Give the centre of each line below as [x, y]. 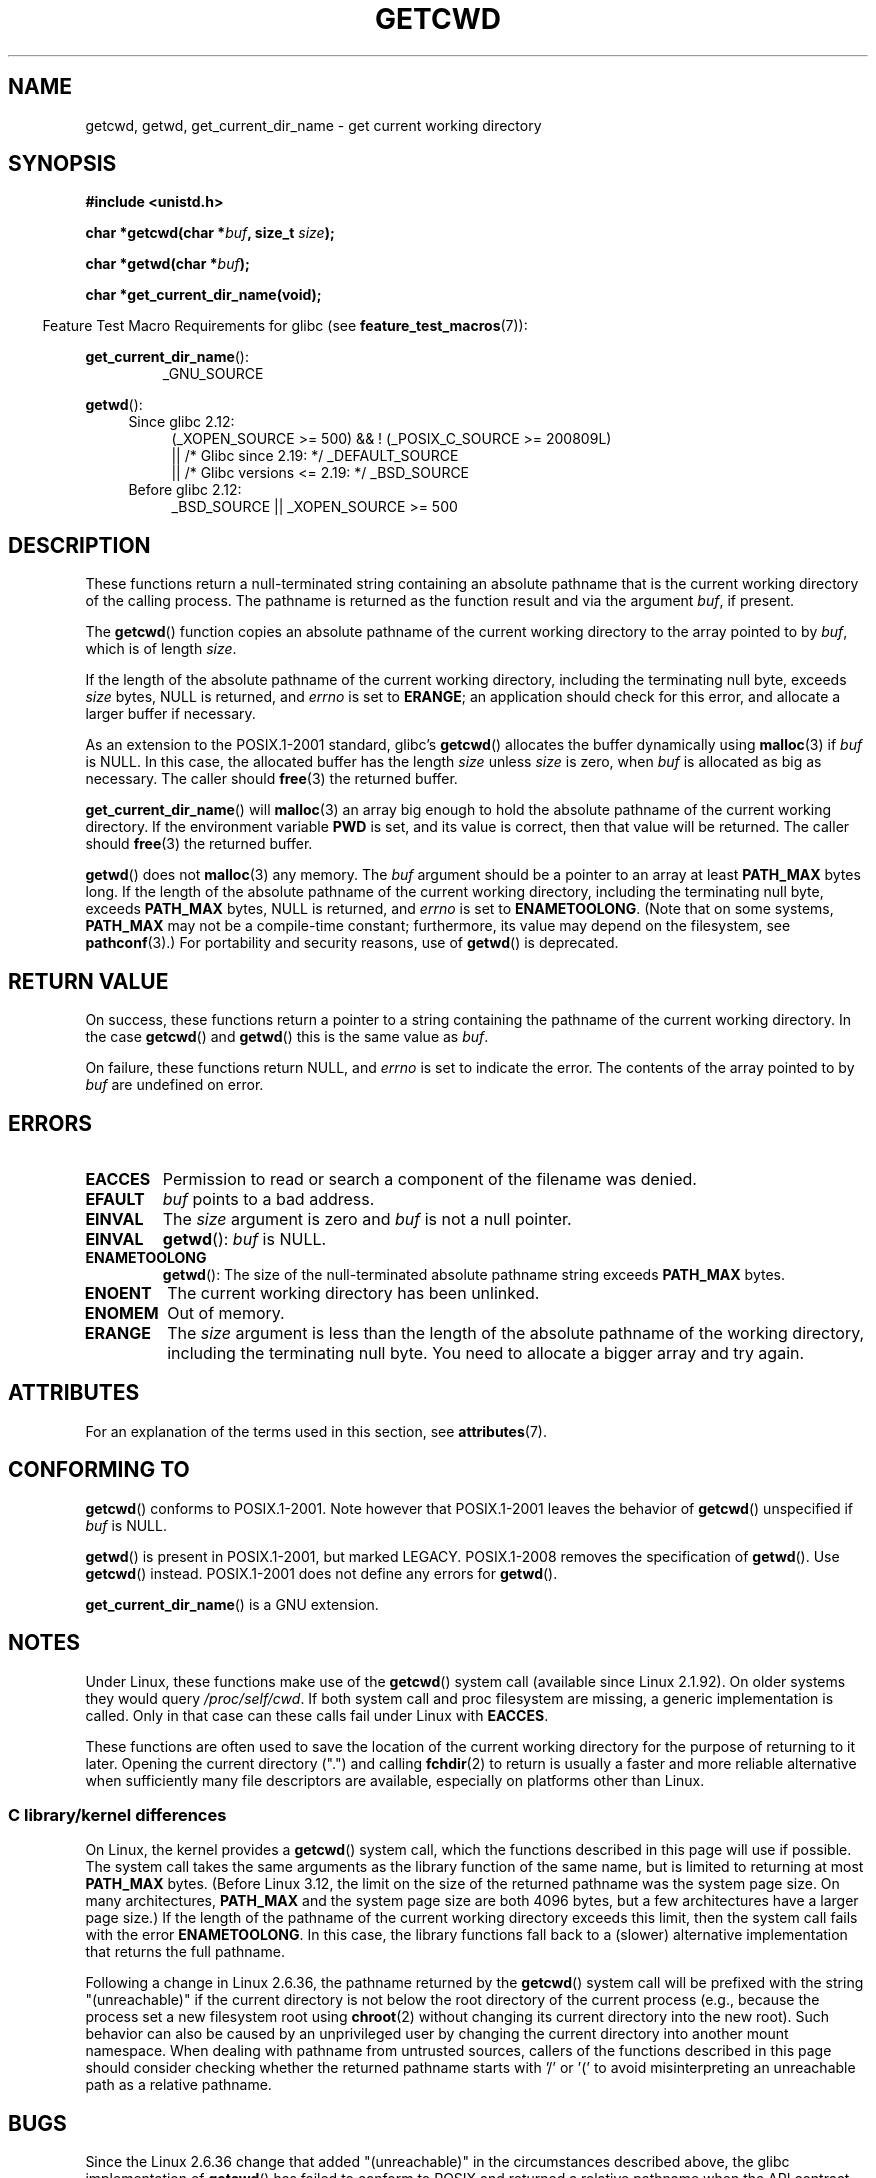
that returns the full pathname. [185, 1952]
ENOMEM [121, 1312]
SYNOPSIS [62, 164]
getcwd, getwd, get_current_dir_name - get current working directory [313, 125]
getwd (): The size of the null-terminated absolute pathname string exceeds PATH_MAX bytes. [473, 1274]
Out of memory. [226, 1312]
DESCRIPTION [79, 545]
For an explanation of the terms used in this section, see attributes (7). [316, 1431]
